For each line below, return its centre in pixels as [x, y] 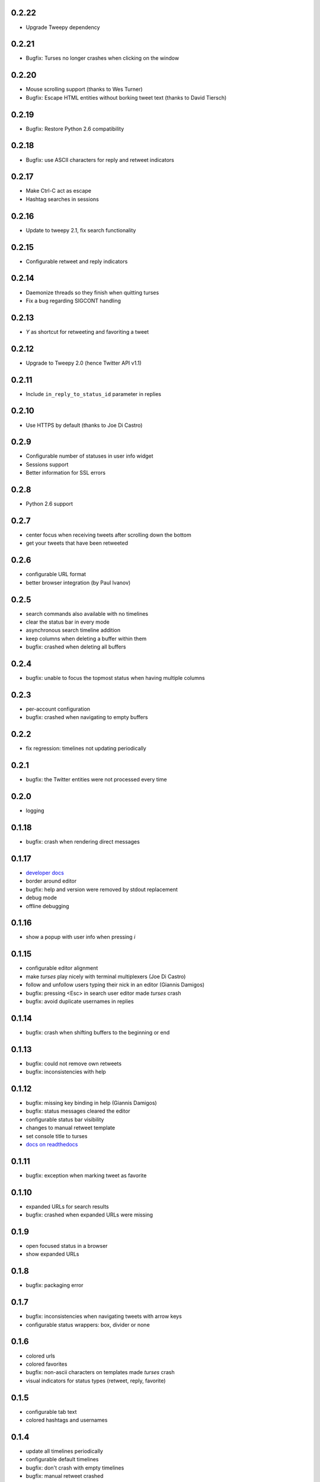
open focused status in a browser [67, 1246]
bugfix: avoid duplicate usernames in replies [80, 1001]
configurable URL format [56, 574]
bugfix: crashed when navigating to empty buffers [87, 717]
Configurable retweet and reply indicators [77, 261]
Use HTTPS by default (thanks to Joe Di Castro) [84, 425]
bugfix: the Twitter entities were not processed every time [96, 780]
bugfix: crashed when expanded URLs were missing [89, 1215]
